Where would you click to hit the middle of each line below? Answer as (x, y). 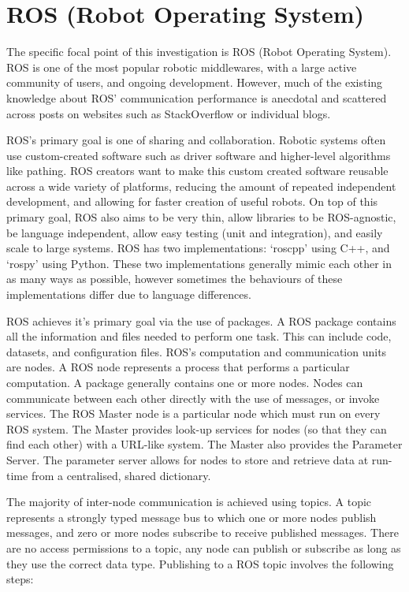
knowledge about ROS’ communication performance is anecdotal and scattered (197, 97)
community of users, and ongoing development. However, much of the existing (195, 82)
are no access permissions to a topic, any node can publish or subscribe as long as (204, 547)
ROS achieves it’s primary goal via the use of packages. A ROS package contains (201, 320)
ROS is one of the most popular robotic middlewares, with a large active (182, 67)
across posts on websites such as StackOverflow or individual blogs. (169, 113)
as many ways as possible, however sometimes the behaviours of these (175, 279)
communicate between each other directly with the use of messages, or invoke (193, 398)
